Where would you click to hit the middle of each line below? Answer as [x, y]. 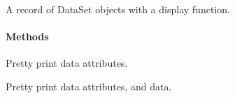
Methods [27, 36]
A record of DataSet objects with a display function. [118, 9]
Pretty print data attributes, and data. [89, 86]
